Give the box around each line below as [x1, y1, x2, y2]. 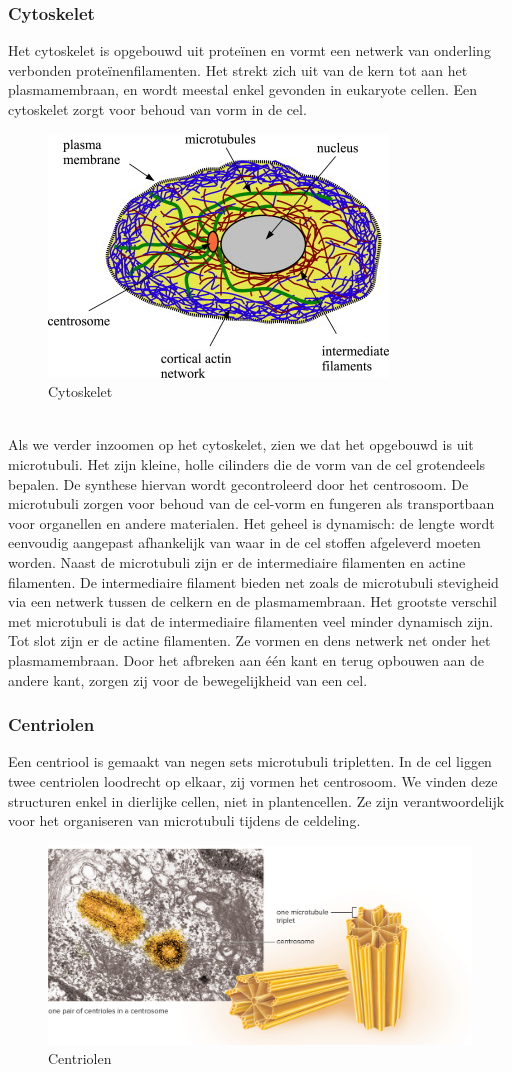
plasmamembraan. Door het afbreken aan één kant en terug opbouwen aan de [8, 649, 485, 670]
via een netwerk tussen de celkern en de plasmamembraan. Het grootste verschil [8, 591, 497, 612]
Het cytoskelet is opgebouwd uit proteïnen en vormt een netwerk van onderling [8, 40, 491, 61]
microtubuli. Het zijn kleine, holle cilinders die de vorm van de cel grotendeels [8, 453, 486, 474]
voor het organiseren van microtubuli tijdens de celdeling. [8, 810, 361, 831]
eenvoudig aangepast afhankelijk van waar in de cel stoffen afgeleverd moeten [8, 532, 481, 553]
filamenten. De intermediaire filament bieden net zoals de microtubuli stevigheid [8, 571, 499, 592]
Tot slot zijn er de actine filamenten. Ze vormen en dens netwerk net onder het [8, 630, 491, 651]
